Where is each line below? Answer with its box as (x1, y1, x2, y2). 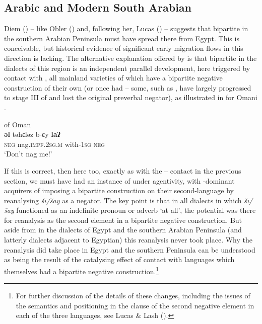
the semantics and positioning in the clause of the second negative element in (16, 300, 254, 310)
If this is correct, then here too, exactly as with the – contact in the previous (4, 165, 241, 176)
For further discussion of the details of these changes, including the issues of (16, 290, 250, 301)
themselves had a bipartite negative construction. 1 (4, 264, 159, 276)
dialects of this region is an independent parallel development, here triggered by (4, 62, 250, 73)
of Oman (4, 119, 31, 129)
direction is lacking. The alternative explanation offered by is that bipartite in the (4, 52, 257, 63)
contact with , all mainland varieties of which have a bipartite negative (4, 72, 223, 83)
